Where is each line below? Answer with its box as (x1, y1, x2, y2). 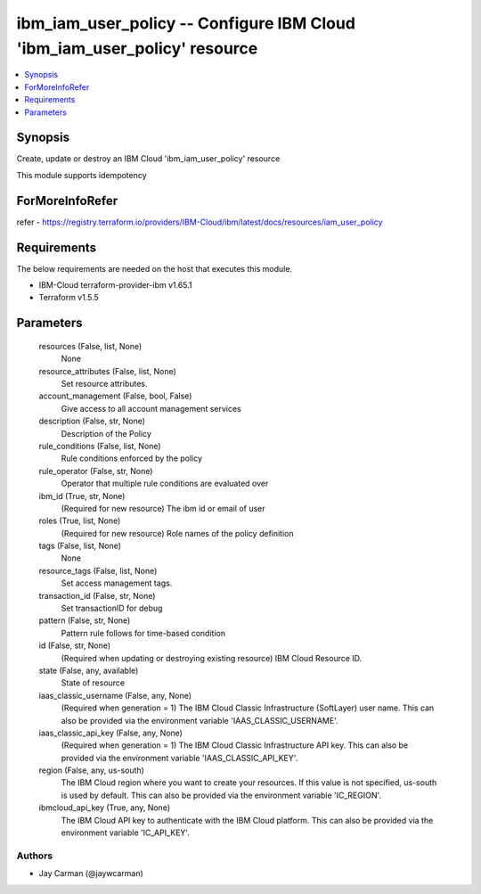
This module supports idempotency (16, 169, 147, 180)
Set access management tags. (61, 578, 173, 588)
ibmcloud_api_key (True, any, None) (38, 802, 171, 813)
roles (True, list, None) (38, 515, 121, 526)
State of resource (61, 677, 126, 688)
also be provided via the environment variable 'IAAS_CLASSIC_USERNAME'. (61, 715, 338, 726)
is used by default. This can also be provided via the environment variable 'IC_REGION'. (61, 790, 382, 800)
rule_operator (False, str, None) (38, 465, 153, 476)
